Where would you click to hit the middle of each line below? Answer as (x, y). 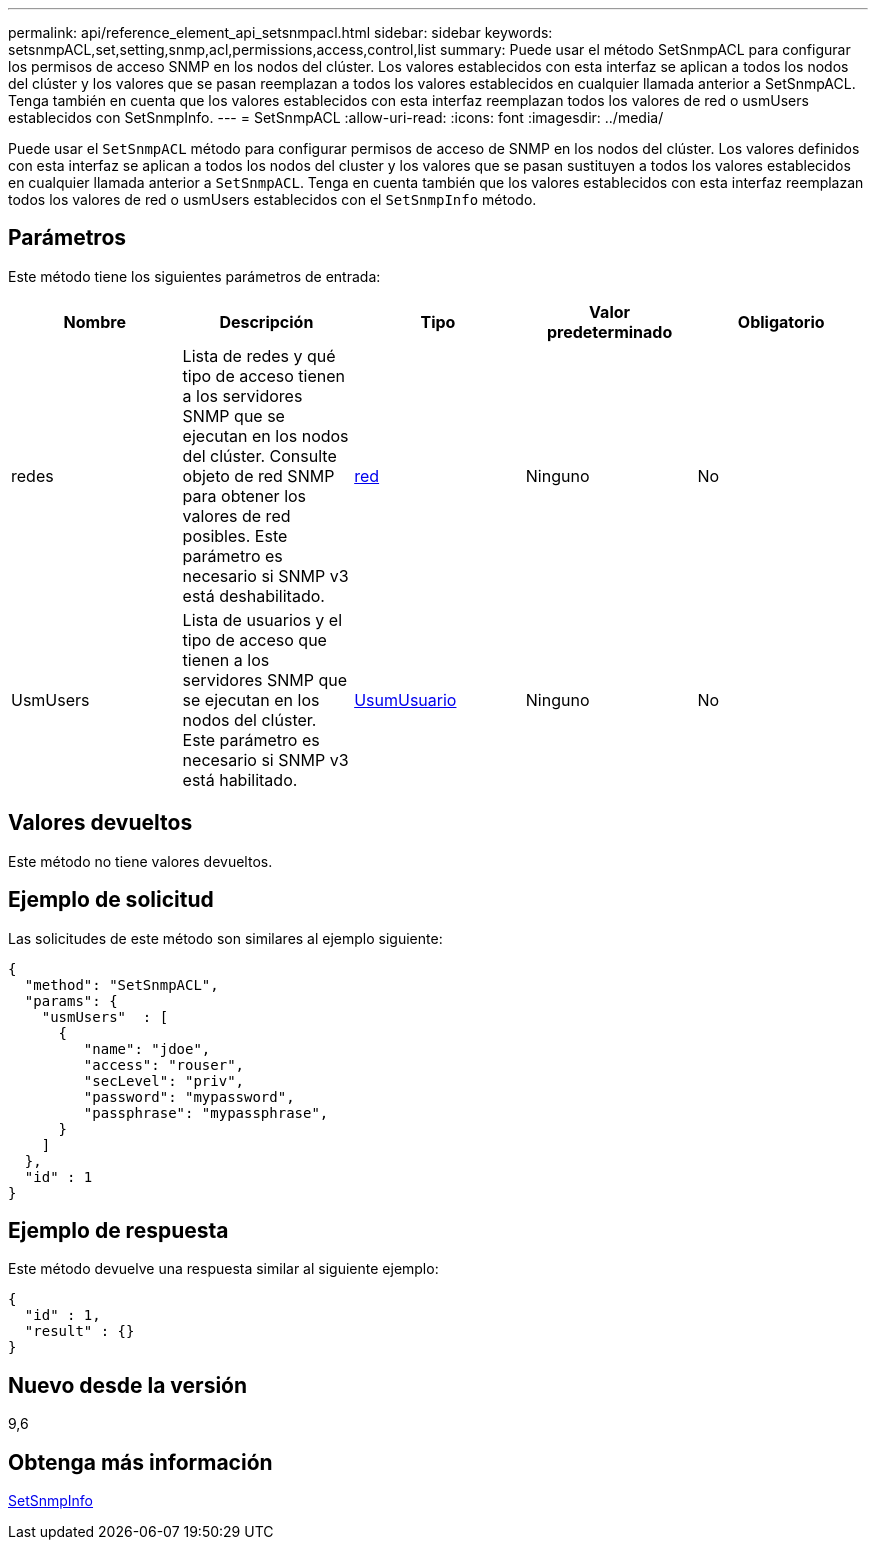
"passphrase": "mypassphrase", (206, 1112)
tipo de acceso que (254, 639)
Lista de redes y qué (259, 355)
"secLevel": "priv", (164, 1080)
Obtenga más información (140, 1462)
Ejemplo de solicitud (111, 900)
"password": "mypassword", (189, 1096)
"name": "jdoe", (147, 1048)
